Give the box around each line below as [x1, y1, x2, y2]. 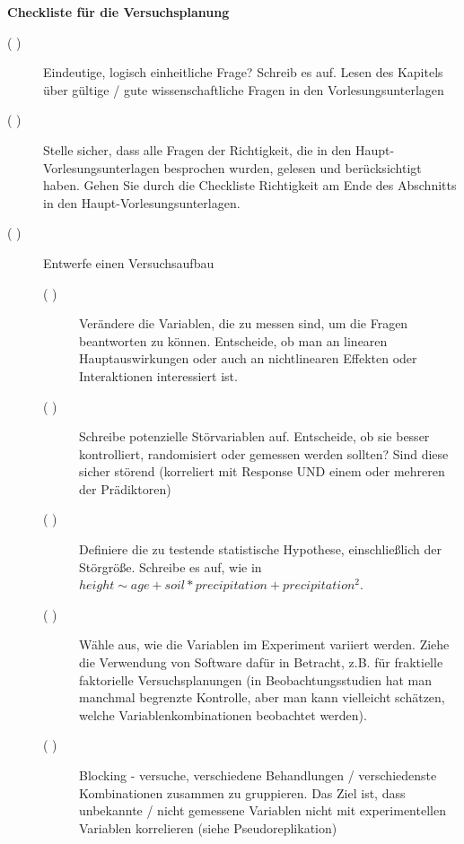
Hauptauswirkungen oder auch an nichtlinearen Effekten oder [79, 349, 417, 368]
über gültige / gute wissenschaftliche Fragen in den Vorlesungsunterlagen [43, 80, 444, 99]
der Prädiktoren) [79, 479, 171, 498]
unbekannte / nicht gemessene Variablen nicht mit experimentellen [79, 801, 446, 820]
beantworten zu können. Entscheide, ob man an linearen [79, 331, 388, 350]
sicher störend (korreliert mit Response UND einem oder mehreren [79, 462, 445, 481]
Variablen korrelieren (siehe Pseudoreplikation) [79, 818, 337, 837]
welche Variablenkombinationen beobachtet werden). [79, 705, 367, 724]
